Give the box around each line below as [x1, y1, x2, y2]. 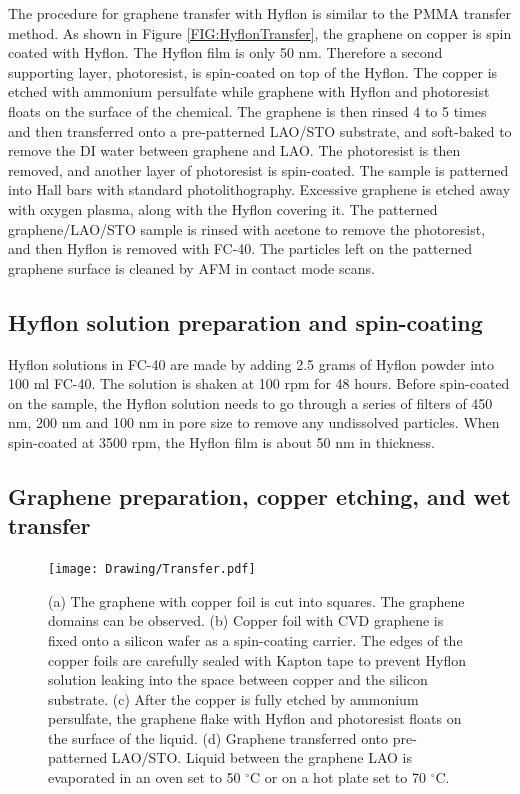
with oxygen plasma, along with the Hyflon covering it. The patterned [8, 198, 438, 219]
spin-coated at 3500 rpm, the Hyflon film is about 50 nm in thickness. [8, 431, 435, 452]
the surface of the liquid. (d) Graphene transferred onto [48, 727, 388, 748]
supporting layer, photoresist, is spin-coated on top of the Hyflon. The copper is [8, 61, 498, 82]
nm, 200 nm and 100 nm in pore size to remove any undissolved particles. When [8, 412, 500, 433]
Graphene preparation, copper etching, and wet [8, 480, 511, 511]
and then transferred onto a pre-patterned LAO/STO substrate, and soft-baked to [8, 120, 512, 141]
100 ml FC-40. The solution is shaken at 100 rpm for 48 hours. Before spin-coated [8, 373, 510, 394]
